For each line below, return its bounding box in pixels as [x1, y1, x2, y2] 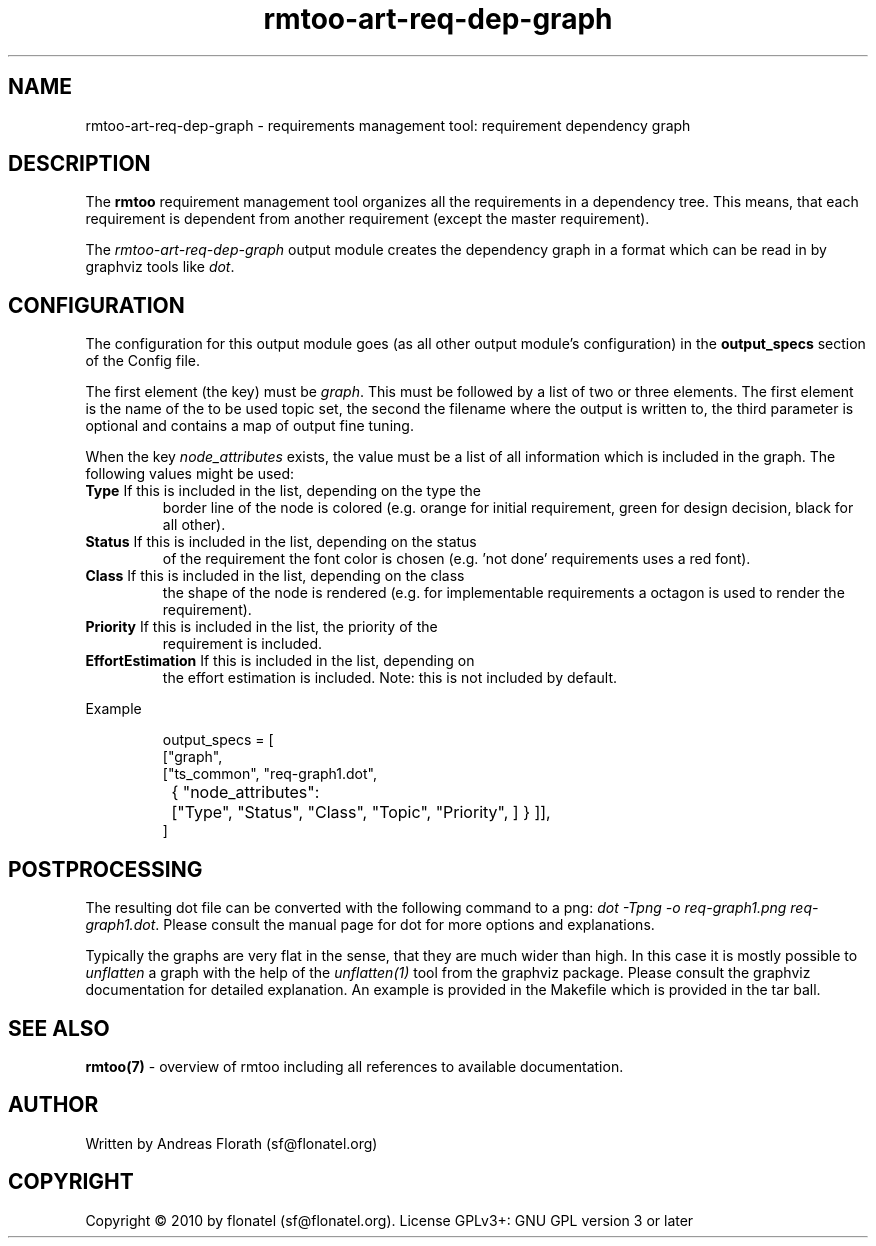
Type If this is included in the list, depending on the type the [85, 482, 481, 500]
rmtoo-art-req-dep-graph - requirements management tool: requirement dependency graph [85, 116, 691, 134]
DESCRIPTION [8, 151, 151, 177]
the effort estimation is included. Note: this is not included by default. [162, 669, 617, 687]
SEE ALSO [8, 1015, 110, 1041]
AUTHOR [8, 1092, 99, 1118]
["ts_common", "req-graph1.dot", [162, 765, 378, 783]
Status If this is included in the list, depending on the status [85, 533, 477, 551]
